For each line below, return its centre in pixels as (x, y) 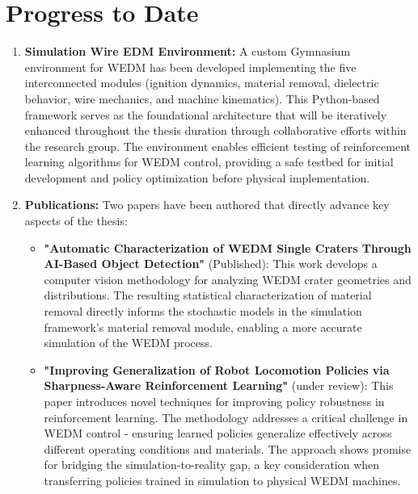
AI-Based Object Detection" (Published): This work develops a (211, 264)
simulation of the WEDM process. (128, 343)
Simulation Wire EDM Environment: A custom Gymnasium (188, 51)
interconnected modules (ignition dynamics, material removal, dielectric (202, 83)
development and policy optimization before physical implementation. (197, 177)
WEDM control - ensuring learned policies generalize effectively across (218, 433)
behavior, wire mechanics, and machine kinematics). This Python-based (202, 98)
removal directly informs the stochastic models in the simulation (203, 311)
